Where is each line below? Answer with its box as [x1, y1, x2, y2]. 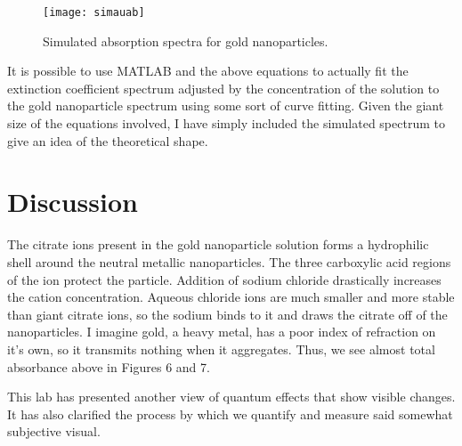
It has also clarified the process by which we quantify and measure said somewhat [7, 404, 453, 423]
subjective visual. [7, 422, 101, 441]
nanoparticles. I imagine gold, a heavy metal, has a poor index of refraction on [7, 322, 436, 341]
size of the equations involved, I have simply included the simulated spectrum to [7, 114, 445, 133]
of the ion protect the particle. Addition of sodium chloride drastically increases [7, 270, 442, 288]
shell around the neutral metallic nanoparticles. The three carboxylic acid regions [7, 252, 451, 271]
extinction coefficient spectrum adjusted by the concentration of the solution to [7, 78, 440, 97]
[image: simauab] [43, 6, 145, 19]
